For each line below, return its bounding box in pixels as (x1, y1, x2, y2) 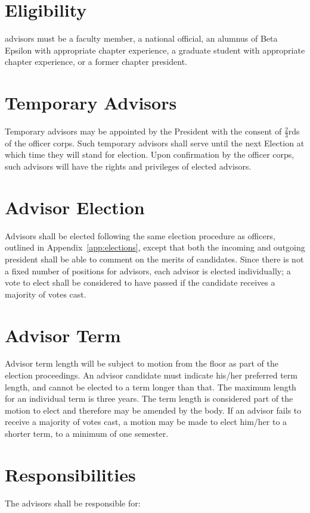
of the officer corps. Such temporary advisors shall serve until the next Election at (5, 136, 305, 149)
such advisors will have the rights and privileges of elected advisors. (5, 160, 252, 173)
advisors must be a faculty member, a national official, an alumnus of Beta (5, 32, 278, 45)
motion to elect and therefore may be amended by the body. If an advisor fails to (5, 403, 302, 416)
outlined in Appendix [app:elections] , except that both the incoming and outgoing (5, 241, 305, 254)
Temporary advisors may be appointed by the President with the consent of (5, 125, 282, 137)
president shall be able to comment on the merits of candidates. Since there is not (5, 252, 304, 265)
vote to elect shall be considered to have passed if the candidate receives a (5, 276, 275, 289)
